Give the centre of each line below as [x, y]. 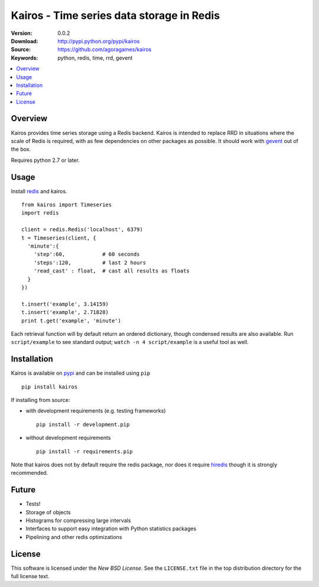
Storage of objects [48, 512]
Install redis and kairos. [39, 191]
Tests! [33, 504]
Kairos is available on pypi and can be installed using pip [81, 373]
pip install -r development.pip [83, 424]
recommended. [30, 473]
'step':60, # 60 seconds [87, 254]
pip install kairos [50, 387]
